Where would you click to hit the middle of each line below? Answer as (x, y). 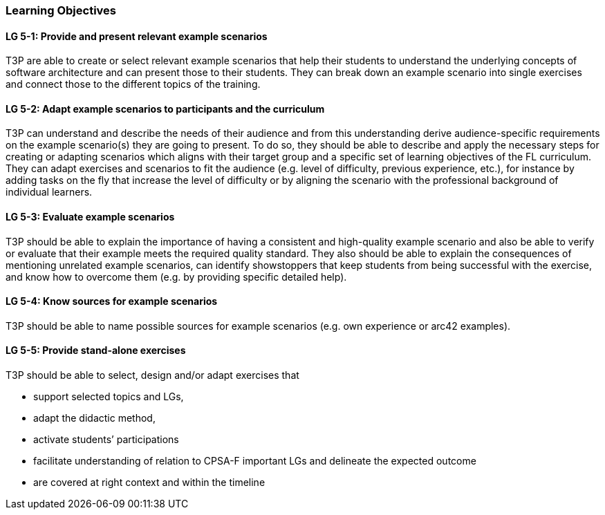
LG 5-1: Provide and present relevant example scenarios (137, 36)
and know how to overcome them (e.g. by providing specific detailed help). (176, 277)
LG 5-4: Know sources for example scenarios (112, 301)
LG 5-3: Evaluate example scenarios (90, 217)
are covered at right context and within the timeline (149, 483)
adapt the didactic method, (94, 418)
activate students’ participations (106, 440)
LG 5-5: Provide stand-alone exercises (96, 350)
